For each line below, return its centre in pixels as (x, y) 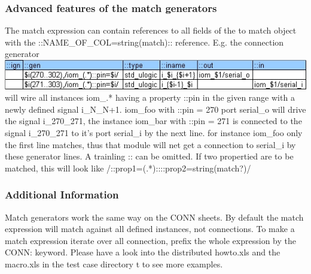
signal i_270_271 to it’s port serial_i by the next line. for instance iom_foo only (154, 132)
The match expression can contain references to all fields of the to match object (151, 30)
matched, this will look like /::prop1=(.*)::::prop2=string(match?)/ (128, 168)
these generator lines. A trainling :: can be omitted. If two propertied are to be (149, 156)
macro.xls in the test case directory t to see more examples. (114, 264)
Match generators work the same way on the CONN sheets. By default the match (154, 217)
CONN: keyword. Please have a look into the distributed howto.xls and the (143, 252)
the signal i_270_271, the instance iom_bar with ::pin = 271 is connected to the (153, 121)
